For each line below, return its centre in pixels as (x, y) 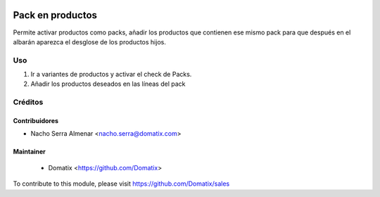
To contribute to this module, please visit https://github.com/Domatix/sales (121, 184)
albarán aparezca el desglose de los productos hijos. (90, 42)
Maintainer (29, 152)
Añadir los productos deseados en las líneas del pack (108, 84)
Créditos (28, 102)
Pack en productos (55, 15)
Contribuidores (36, 121)
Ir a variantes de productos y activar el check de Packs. (111, 75)
